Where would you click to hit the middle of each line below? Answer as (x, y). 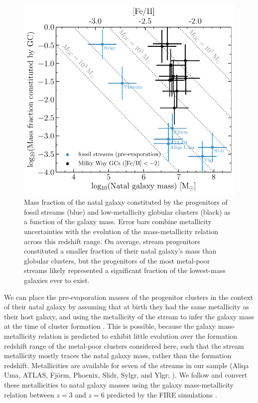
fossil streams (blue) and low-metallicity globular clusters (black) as (127, 211)
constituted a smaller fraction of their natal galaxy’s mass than (120, 251)
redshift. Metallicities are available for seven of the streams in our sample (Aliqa (127, 365)
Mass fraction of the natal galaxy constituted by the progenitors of (126, 202)
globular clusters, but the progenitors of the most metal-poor (117, 260)
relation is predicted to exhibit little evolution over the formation (138, 336)
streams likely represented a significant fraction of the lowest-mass (125, 270)
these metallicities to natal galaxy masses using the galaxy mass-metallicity (119, 384)
